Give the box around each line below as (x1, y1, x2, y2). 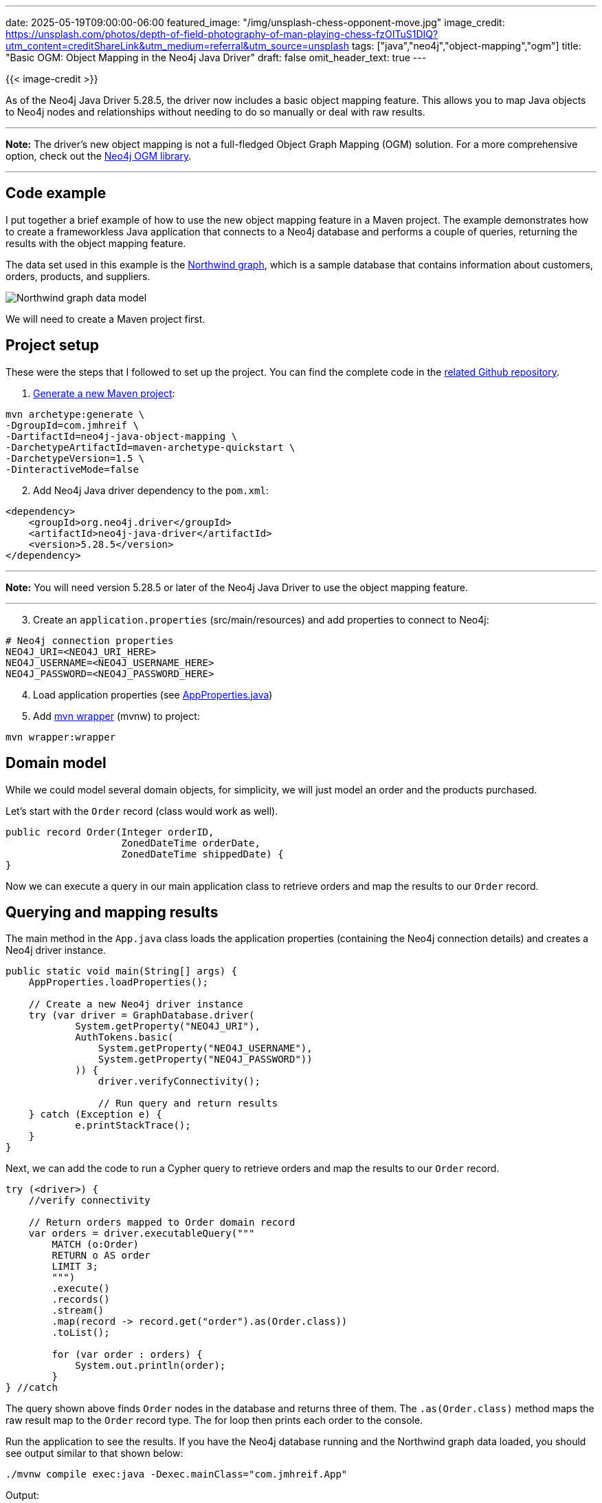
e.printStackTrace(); (75, 1120, 191, 1131)
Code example (5, 184, 107, 202)
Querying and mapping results (5, 903, 219, 921)
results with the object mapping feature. (5, 237, 186, 249)
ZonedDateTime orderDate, (121, 837, 260, 849)
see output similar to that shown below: (5, 1447, 183, 1460)
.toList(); (52, 1327, 110, 1339)
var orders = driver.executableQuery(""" (28, 1228, 255, 1239)
